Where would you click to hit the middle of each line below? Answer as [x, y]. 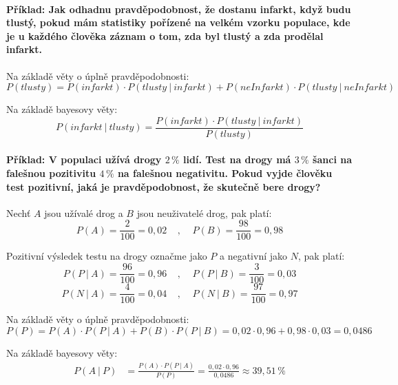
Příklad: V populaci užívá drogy [84, 159]
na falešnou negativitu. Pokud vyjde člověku [225, 173]
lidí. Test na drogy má [237, 159]
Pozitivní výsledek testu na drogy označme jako [107, 256]
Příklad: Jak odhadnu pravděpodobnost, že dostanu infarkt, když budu [179, 9]
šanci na [332, 159]
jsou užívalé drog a [84, 212]
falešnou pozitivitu [51, 173]
